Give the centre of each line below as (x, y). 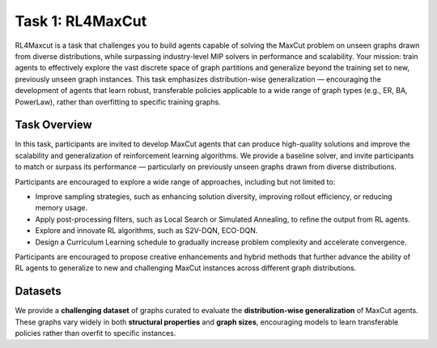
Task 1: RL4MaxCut (81, 21)
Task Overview (53, 125)
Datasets (38, 291)
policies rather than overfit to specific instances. (95, 333)
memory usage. (62, 208)
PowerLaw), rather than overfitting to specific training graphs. (118, 102)
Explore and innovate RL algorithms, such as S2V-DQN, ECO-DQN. (146, 231)
